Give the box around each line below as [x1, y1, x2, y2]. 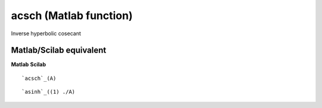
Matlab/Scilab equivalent [11, 45, 107, 55]
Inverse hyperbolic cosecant [11, 30, 81, 37]
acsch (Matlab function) [11, 9, 133, 22]
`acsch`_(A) [21, 75, 57, 82]
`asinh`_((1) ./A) [21, 88, 76, 95]
